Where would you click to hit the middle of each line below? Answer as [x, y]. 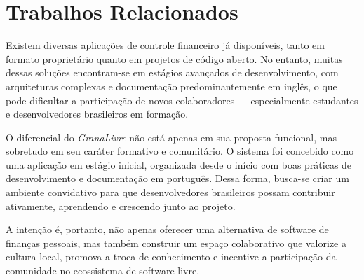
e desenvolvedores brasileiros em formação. [97, 114]
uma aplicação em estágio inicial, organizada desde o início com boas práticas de [179, 164]
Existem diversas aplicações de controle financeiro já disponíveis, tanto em [165, 45]
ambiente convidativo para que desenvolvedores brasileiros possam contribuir [170, 192]
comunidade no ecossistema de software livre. [103, 271]
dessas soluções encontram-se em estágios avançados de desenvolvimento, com [172, 72]
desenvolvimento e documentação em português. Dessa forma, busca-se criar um [177, 178]
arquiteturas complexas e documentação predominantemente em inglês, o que [171, 86]
